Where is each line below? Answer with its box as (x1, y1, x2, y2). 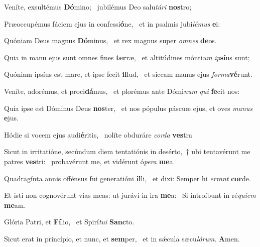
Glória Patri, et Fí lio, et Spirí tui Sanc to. (4, 216, 135, 227)
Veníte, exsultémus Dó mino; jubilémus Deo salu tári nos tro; (4, 2, 192, 12)
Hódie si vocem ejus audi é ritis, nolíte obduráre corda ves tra (4, 129, 193, 140)
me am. (4, 199, 26, 210)
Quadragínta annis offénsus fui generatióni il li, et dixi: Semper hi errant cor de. (4, 173, 251, 183)
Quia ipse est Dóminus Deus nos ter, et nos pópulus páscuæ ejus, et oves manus (4, 102, 253, 113)
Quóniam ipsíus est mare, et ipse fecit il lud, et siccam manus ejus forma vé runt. (4, 69, 252, 79)
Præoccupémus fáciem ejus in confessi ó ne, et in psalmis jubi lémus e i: (4, 18, 220, 29)
